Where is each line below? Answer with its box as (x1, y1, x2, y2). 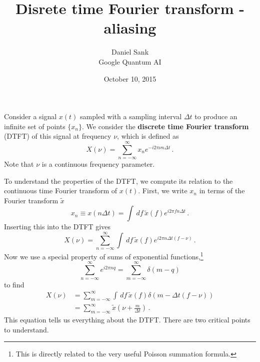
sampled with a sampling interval (80, 111, 182, 122)
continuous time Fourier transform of (4, 185, 117, 196)
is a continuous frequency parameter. (41, 159, 155, 169)
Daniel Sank (111, 47, 149, 57)
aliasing (103, 18, 156, 38)
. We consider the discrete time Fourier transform (82, 121, 249, 131)
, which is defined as (117, 131, 179, 141)
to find (4, 279, 24, 289)
